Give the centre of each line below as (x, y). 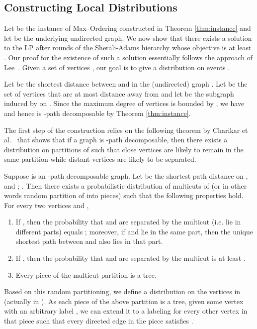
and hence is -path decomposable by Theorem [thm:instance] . (97, 113)
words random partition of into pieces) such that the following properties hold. (124, 195)
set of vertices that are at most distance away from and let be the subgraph (119, 93)
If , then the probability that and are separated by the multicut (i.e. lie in (128, 222)
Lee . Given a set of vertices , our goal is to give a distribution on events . (117, 67)
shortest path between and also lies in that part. (89, 241)
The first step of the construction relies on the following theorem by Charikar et (126, 130)
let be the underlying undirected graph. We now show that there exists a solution (128, 38)
